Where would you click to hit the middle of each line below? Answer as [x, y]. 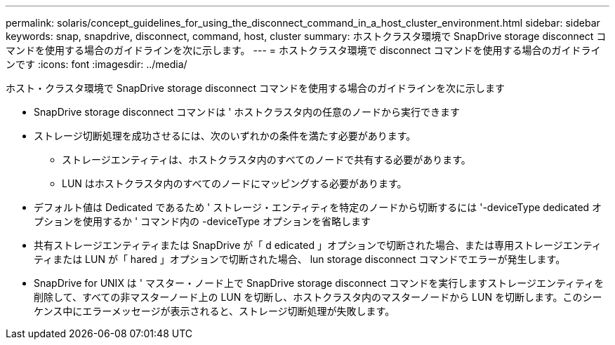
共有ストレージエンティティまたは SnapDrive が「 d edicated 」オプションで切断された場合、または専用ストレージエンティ [318, 245]
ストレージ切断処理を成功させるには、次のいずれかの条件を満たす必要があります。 [225, 136]
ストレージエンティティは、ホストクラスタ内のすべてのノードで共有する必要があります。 [266, 160]
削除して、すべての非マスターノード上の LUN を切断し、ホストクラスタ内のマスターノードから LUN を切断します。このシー [318, 297]
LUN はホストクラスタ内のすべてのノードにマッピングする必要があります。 [234, 183]
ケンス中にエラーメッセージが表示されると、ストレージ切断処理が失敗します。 [214, 311]
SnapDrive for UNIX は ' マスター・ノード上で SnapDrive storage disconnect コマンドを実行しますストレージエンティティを [319, 283]
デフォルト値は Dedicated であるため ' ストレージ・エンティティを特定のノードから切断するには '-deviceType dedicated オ [318, 207]
